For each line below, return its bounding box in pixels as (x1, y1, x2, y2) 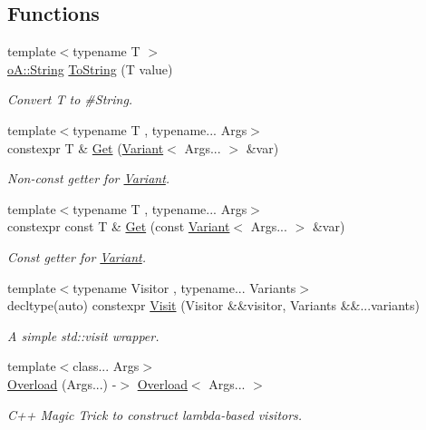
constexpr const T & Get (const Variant (7, 217, 230, 236)
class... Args (73, 357, 140, 376)
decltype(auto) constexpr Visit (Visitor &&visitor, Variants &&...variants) (7, 296, 420, 315)
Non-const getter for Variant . (7, 169, 170, 188)
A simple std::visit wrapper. (7, 326, 160, 345)
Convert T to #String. (7, 90, 133, 109)
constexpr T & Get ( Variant (7, 138, 164, 157)
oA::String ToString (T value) (7, 59, 173, 78)
